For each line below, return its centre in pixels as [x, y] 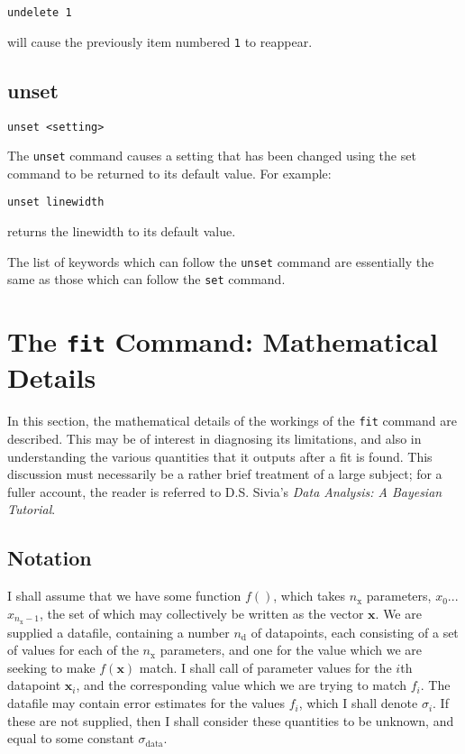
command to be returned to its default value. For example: [169, 173]
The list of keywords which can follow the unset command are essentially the [221, 261]
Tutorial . [32, 509]
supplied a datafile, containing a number [119, 632]
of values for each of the [73, 650]
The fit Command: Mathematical [223, 341]
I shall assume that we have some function [124, 596]
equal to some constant [71, 738]
